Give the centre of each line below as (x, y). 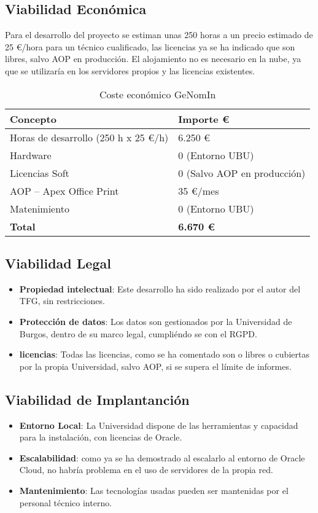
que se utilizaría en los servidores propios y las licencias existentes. (130, 70)
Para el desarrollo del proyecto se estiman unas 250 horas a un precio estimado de (159, 35)
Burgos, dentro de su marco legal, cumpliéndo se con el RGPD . (138, 333)
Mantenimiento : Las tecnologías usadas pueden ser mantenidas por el (154, 490)
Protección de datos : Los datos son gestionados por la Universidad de (156, 321)
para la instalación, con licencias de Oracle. (101, 437)
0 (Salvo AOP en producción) (242, 173)
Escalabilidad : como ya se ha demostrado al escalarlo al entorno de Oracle (162, 457)
